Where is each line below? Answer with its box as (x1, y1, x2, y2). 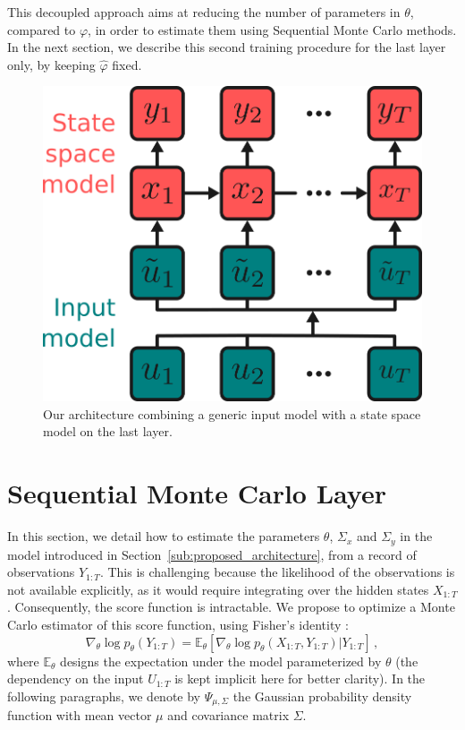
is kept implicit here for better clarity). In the (174, 669, 426, 688)
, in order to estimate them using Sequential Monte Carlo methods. (88, 20, 457, 39)
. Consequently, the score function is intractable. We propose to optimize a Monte (7, 597, 455, 616)
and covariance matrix (167, 706, 290, 725)
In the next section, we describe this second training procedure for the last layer (7, 38, 446, 56)
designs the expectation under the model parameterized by (60, 651, 382, 670)
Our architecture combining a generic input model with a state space (43, 404, 421, 423)
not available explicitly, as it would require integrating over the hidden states (7, 580, 429, 598)
